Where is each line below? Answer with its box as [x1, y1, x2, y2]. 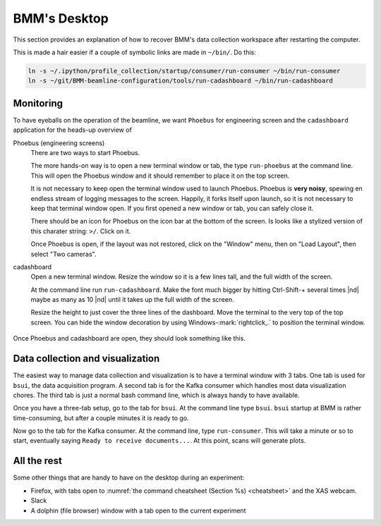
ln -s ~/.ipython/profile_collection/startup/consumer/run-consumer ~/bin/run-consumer [28, 67, 341, 75]
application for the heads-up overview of [13, 126, 132, 134]
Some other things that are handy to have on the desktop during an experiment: [13, 473, 245, 482]
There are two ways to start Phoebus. [30, 148, 140, 157]
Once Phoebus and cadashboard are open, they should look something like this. [13, 334, 246, 343]
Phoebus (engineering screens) [13, 138, 105, 147]
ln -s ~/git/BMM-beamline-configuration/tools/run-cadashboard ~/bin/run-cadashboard [28, 77, 333, 85]
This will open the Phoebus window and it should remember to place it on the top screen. [30, 171, 290, 180]
